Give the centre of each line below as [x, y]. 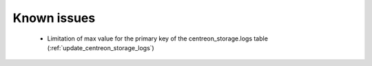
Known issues [54, 18]
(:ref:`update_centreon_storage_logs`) [101, 47]
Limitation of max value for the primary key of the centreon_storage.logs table [158, 38]
